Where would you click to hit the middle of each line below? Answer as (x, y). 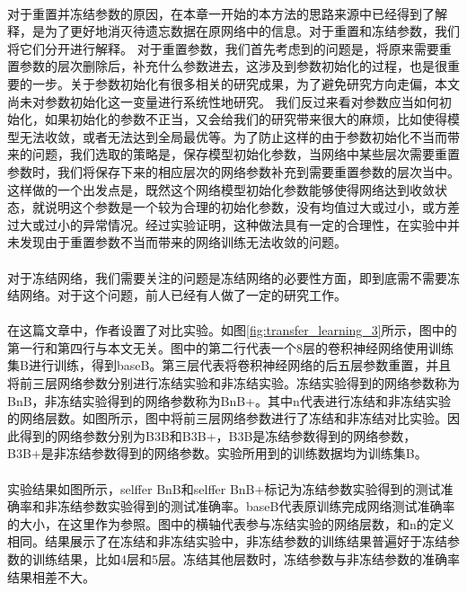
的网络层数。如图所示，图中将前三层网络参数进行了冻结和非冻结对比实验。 (227, 418)
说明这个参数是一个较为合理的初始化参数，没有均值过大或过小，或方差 (252, 207)
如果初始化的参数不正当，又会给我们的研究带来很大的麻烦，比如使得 (246, 119)
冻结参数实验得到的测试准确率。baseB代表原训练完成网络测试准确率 (256, 506)
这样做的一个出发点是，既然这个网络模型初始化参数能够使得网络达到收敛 (221, 189)
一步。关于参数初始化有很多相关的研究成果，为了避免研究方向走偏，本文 (246, 83)
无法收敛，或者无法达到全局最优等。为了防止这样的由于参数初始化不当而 (233, 136)
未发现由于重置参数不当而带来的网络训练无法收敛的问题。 (177, 242)
